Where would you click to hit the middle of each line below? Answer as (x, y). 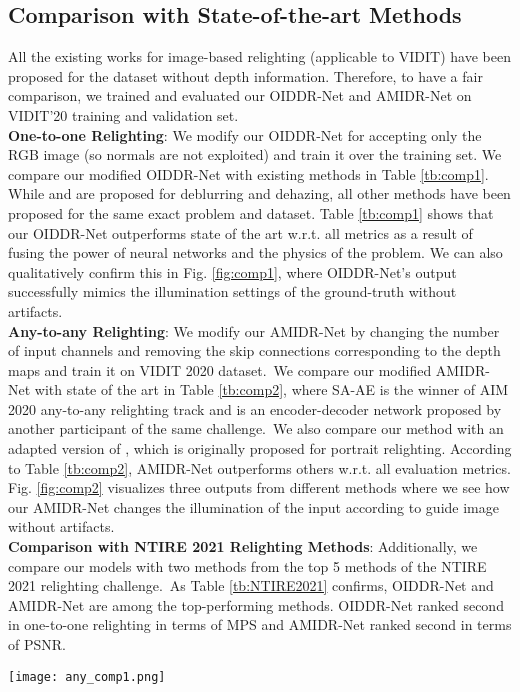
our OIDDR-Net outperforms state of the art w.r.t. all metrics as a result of (240, 232)
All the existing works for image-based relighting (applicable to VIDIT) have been (259, 56)
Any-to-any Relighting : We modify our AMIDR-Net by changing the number (254, 330)
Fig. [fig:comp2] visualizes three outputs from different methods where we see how (259, 487)
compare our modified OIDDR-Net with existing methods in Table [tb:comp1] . (248, 173)
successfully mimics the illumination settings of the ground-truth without (232, 291)
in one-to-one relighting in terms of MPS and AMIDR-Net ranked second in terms (260, 624)
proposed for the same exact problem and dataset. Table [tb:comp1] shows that (251, 212)
